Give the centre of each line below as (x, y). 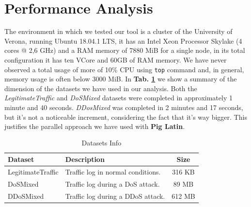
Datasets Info (102, 142)
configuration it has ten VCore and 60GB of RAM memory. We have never (116, 59)
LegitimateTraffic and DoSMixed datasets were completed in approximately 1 (118, 98)
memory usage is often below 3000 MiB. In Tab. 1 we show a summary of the (121, 79)
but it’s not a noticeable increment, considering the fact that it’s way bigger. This (126, 117)
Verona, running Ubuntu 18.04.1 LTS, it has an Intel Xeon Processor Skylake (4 (123, 40)
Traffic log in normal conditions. (113, 172)
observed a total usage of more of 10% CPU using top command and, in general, (124, 69)
